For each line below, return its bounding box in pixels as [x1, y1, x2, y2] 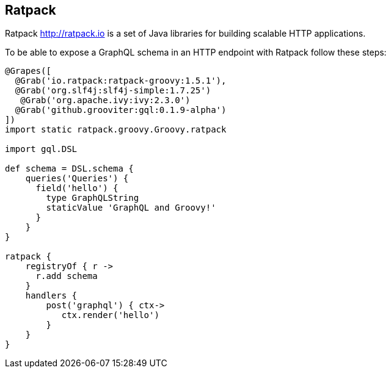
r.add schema [35, 271, 98, 281]
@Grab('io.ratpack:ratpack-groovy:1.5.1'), [15, 76, 227, 86]
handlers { [25, 291, 78, 301]
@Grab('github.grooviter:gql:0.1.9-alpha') [15, 105, 227, 115]
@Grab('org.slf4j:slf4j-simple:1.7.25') [15, 85, 211, 96]
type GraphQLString [46, 193, 139, 203]
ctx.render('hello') [61, 310, 159, 320]
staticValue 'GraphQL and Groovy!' [46, 203, 216, 213]
